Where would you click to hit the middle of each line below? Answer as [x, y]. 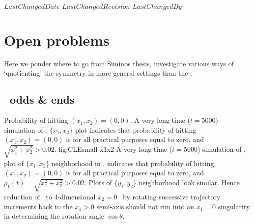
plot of [14, 163]
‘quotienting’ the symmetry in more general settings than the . [98, 73]
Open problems [57, 40]
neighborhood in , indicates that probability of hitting [133, 163]
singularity [234, 206]
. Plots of [98, 182]
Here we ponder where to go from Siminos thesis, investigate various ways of [119, 63]
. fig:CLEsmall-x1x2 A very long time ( [113, 149]
